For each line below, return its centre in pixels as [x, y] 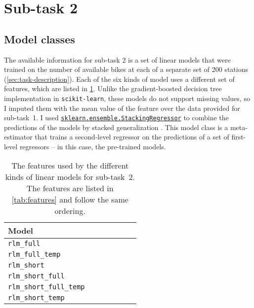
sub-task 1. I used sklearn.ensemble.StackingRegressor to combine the [116, 118]
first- [239, 137]
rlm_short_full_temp [46, 287]
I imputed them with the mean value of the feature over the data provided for [122, 108]
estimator [18, 137]
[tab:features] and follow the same [70, 199]
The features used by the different [70, 165]
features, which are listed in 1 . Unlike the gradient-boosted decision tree [113, 88]
